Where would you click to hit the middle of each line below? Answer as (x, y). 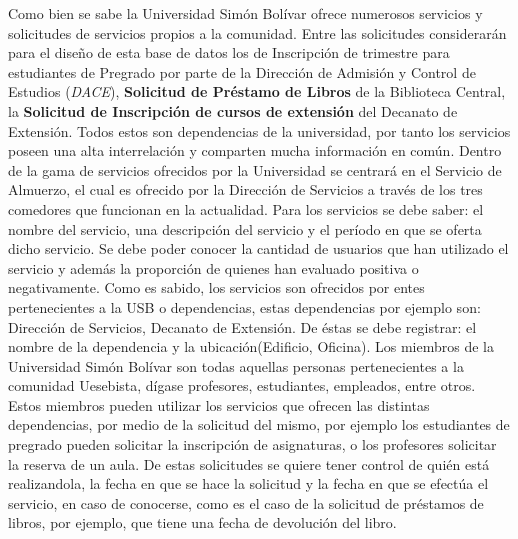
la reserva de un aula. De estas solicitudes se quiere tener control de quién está (249, 463)
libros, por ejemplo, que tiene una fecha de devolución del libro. (202, 522)
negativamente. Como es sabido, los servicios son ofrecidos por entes (216, 287)
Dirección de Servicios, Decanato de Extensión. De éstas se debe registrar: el (242, 326)
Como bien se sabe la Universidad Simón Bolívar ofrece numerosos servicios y (245, 13)
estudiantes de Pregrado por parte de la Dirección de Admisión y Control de (242, 71)
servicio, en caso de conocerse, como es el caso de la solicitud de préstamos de (246, 502)
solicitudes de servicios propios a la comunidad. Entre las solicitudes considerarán (257, 32)
